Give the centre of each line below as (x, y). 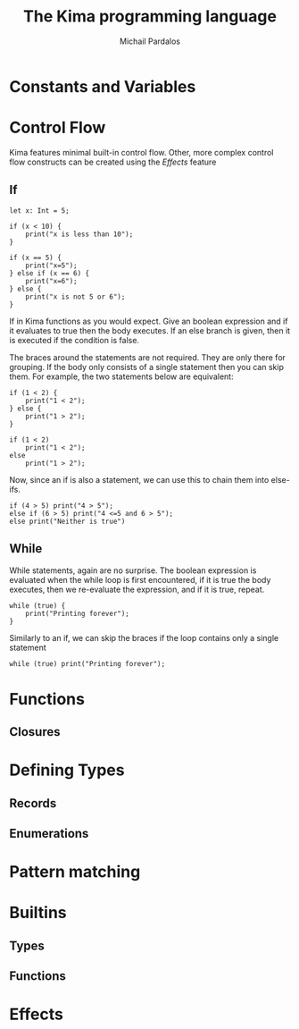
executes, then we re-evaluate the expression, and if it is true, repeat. (137, 589)
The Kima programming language (150, 17)
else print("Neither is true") (67, 521)
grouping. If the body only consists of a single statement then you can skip (146, 367)
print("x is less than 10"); (79, 234)
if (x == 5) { (36, 257)
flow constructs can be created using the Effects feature (113, 162)
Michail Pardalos (150, 41)
